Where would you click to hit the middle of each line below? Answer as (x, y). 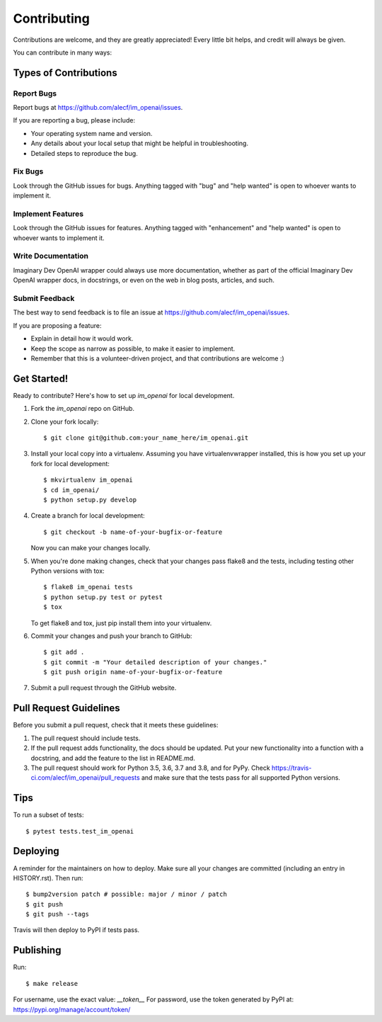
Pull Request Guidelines (66, 708)
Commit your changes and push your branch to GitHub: (111, 636)
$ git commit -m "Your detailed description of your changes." (155, 662)
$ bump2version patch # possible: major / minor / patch (127, 895)
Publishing (37, 950)
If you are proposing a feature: (57, 325)
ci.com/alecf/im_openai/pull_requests (86, 778)
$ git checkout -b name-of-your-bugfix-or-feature (133, 532)
